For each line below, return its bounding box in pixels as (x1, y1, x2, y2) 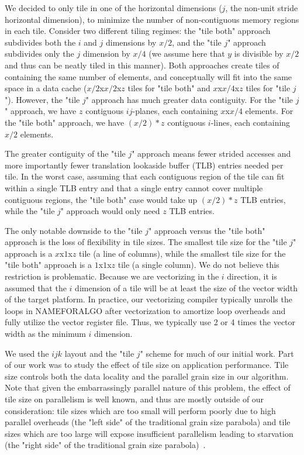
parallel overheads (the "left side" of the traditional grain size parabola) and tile (5, 416, 291, 428)
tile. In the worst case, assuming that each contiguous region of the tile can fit (5, 170, 285, 182)
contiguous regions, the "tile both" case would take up (5, 193, 198, 205)
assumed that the (5, 281, 67, 294)
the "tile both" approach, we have (5, 116, 125, 128)
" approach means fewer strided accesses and (132, 147, 291, 160)
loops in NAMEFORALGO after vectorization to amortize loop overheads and (5, 304, 286, 316)
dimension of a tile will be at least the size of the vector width (75, 281, 298, 294)
